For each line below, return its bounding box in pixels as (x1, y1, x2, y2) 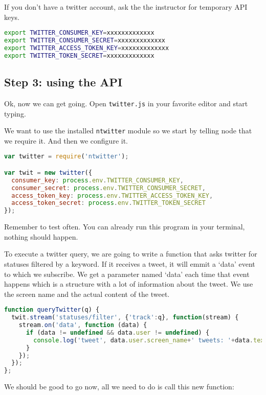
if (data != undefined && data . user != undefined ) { (26, 329, 210, 336)
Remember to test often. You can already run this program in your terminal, (4, 221, 245, 232)
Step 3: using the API (4, 74, 123, 90)
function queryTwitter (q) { (4, 306, 100, 314)
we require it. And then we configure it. (4, 135, 128, 146)
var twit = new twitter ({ (4, 169, 92, 176)
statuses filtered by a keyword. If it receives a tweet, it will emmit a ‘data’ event (4, 258, 255, 269)
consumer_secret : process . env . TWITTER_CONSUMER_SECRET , (11, 184, 206, 192)
